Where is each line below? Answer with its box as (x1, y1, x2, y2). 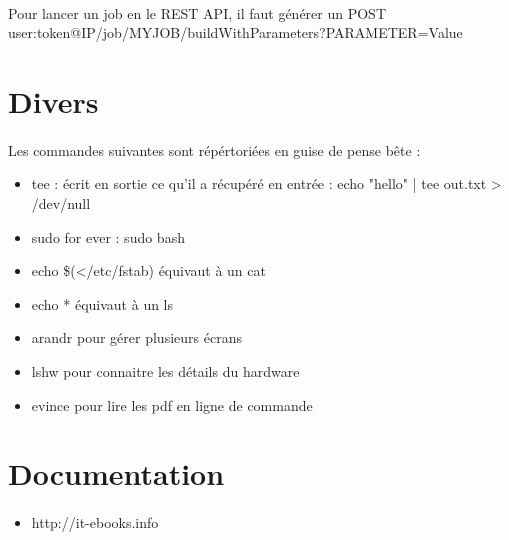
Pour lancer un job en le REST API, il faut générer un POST (8, 2, 386, 23)
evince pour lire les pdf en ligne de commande (31, 394, 313, 415)
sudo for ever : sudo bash (31, 226, 185, 247)
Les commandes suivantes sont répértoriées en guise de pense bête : (8, 139, 421, 160)
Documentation (8, 453, 225, 494)
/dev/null (31, 192, 91, 213)
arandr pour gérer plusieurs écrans (31, 327, 242, 348)
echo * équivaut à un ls (31, 293, 174, 314)
